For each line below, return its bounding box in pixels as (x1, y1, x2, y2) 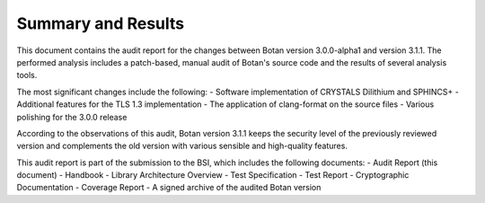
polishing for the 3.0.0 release (16, 111, 128, 122)
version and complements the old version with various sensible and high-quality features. (16, 140, 348, 152)
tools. (16, 70, 38, 81)
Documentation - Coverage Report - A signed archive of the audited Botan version (16, 182, 322, 193)
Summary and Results (16, 13, 184, 33)
